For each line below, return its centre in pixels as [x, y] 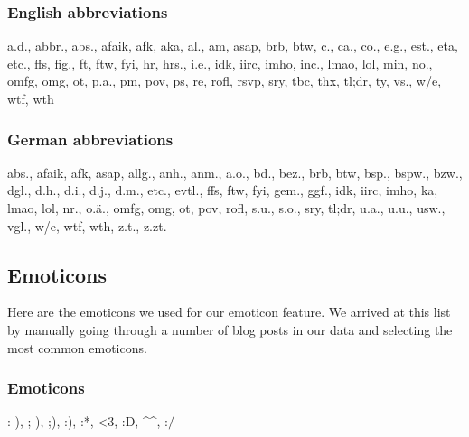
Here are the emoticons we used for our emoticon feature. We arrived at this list [229, 312]
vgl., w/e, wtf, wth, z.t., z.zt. [87, 225]
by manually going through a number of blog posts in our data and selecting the [230, 329]
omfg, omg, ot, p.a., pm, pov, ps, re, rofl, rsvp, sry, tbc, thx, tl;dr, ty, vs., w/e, [225, 81]
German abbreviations [90, 139]
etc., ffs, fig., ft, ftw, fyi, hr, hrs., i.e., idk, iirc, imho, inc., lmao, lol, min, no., [220, 63]
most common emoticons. [77, 347]
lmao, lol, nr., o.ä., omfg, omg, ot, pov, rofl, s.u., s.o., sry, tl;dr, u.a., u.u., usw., [226, 208]
